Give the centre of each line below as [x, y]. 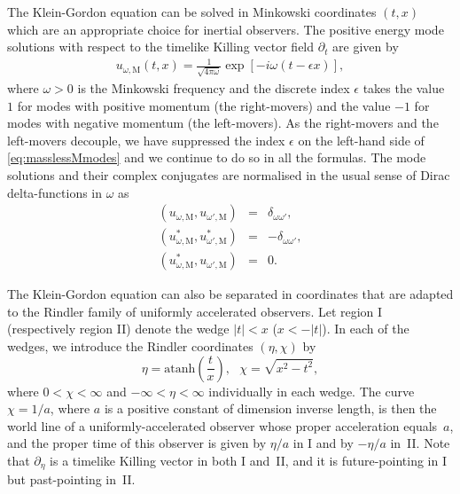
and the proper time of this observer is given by [137, 443]
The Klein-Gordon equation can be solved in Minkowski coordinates [192, 12]
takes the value [404, 88]
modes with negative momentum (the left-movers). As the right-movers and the [223, 123]
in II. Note [420, 443]
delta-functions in [55, 192]
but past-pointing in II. [71, 479]
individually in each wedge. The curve [312, 391]
